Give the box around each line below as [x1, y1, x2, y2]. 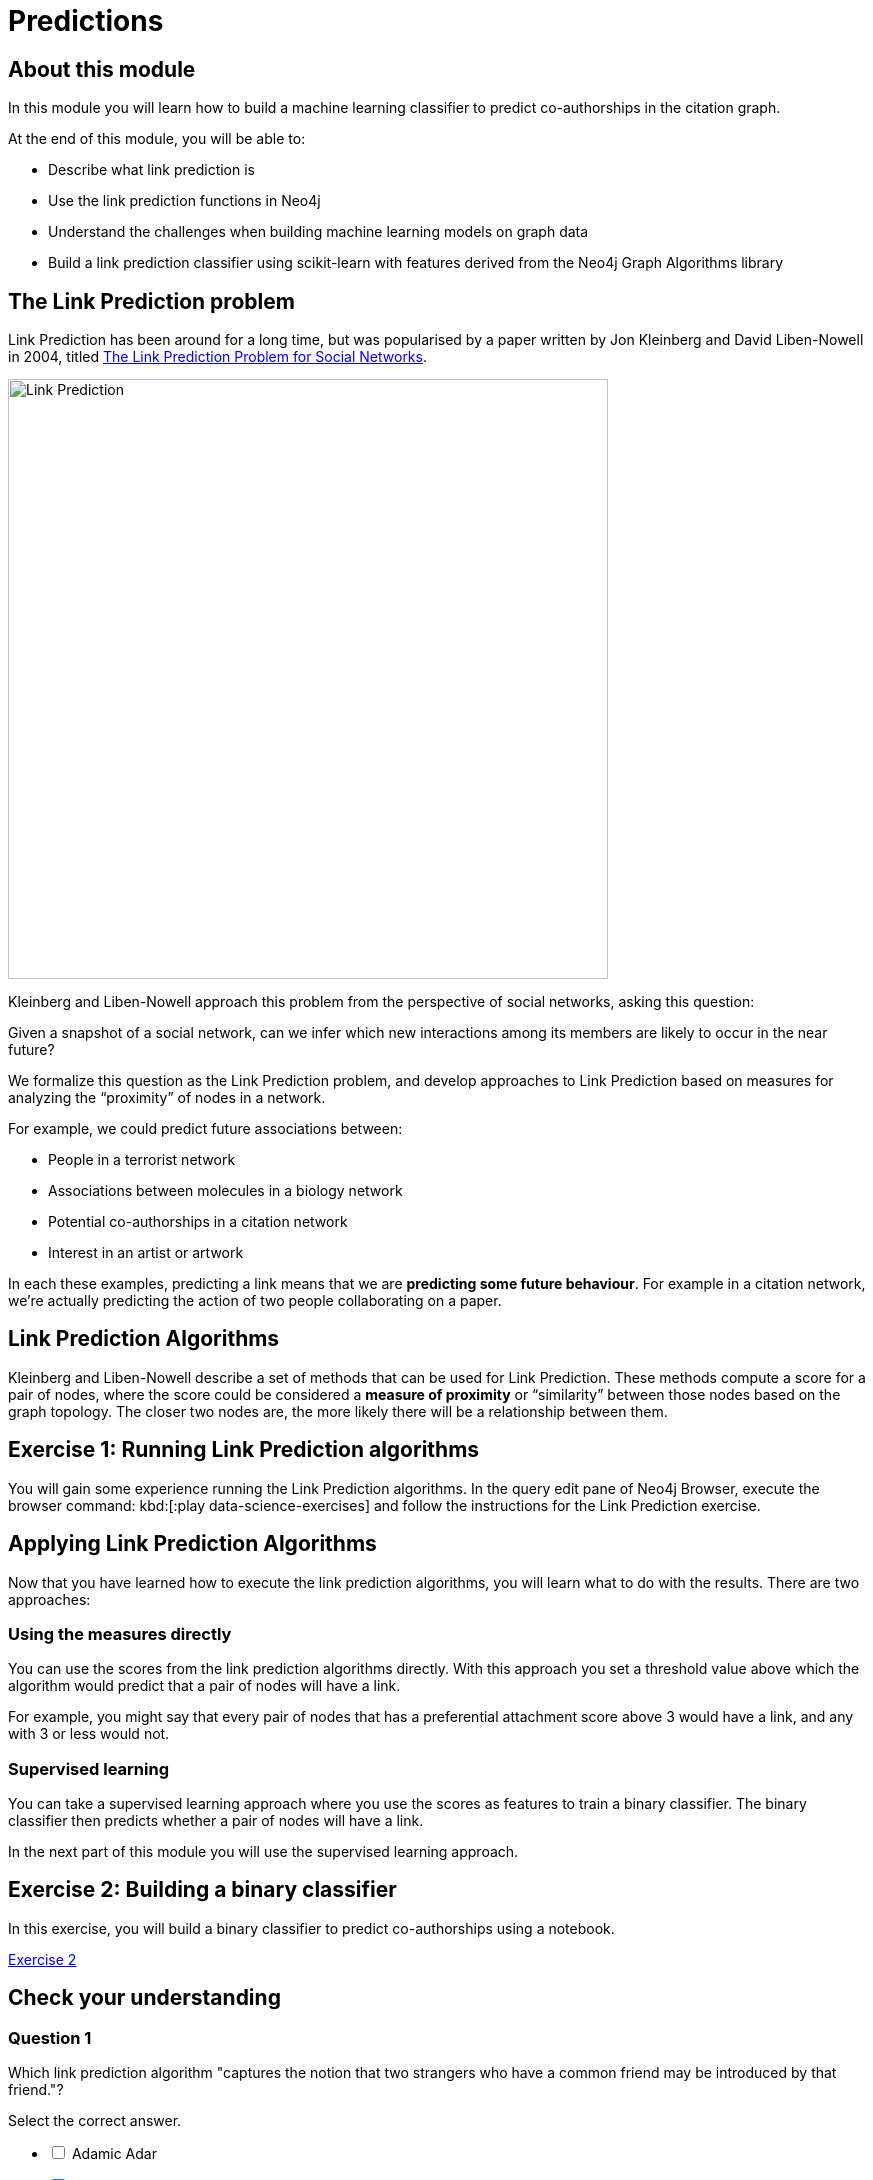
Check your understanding [8, 1985, 281, 2011]
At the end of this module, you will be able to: [8, 130, 306, 148]
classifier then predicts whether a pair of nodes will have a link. [8, 1812, 424, 1830]
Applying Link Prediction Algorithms [8, 1531, 377, 1557]
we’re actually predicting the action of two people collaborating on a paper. [8, 1292, 502, 1310]
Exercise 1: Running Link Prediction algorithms [8, 1437, 480, 1463]
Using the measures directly [8, 1623, 232, 1644]
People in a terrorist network [48, 1151, 236, 1169]
